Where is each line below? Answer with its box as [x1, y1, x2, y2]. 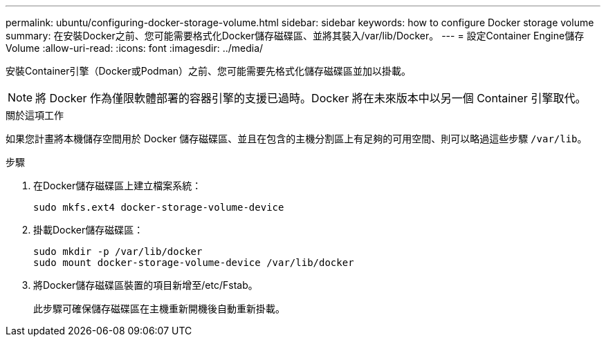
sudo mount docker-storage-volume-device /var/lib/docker [33, 257, 354, 268]
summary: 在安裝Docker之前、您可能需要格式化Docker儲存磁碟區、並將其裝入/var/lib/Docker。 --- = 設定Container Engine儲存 [6, 30, 585, 41]
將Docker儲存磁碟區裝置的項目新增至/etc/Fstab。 [33, 279, 258, 291]
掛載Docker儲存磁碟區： [33, 224, 144, 236]
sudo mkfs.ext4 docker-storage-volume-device [33, 202, 284, 213]
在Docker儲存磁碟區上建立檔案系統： [33, 180, 202, 191]
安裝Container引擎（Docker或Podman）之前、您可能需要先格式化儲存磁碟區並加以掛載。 [6, 65, 412, 77]
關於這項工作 [6, 109, 64, 121]
